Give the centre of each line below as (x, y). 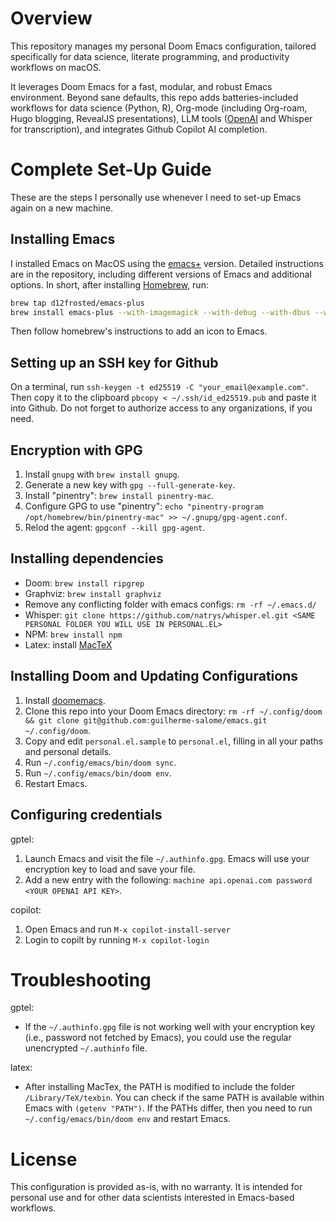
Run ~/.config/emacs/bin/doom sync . (100, 762)
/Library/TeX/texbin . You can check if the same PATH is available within (174, 1098)
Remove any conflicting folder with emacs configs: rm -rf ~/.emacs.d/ (170, 604)
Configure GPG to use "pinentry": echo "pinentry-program (144, 506)
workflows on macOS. (56, 67)
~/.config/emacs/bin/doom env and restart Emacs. (127, 1119)
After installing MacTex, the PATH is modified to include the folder (159, 1087)
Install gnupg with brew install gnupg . (102, 474)
